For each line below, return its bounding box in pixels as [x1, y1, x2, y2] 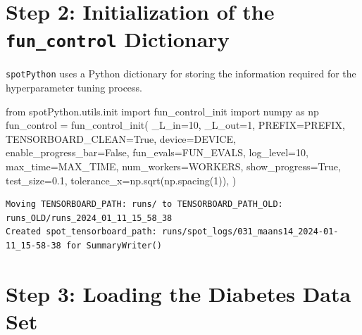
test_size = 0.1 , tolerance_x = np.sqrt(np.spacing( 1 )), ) [6, 172, 237, 187]
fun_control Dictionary [6, 25, 230, 53]
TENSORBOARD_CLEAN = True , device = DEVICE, [6, 131, 236, 146]
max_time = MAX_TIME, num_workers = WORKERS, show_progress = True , [6, 159, 341, 174]
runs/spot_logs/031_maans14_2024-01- [161, 227, 339, 237]
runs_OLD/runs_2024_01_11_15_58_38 [6, 213, 173, 223]
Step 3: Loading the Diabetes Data [6, 279, 351, 308]
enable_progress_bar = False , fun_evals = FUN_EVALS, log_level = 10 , [6, 145, 308, 160]
